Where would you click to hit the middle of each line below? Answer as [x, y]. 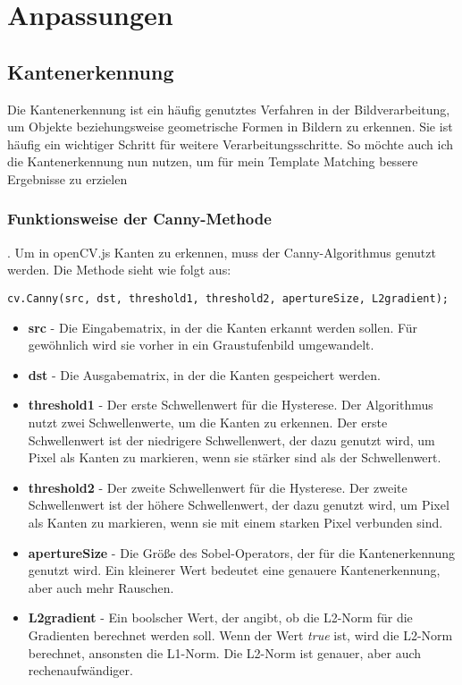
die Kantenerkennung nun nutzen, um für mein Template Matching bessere [213, 161]
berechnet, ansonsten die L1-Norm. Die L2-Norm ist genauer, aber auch [225, 652]
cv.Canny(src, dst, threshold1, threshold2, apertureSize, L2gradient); [228, 298]
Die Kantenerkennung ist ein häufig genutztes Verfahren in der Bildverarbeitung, [229, 109]
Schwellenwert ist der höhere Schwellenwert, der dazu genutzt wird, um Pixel [239, 505]
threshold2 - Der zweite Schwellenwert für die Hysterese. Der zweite [218, 487]
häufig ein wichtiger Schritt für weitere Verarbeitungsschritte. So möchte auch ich [230, 144]
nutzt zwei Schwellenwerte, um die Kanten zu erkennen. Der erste [208, 422]
